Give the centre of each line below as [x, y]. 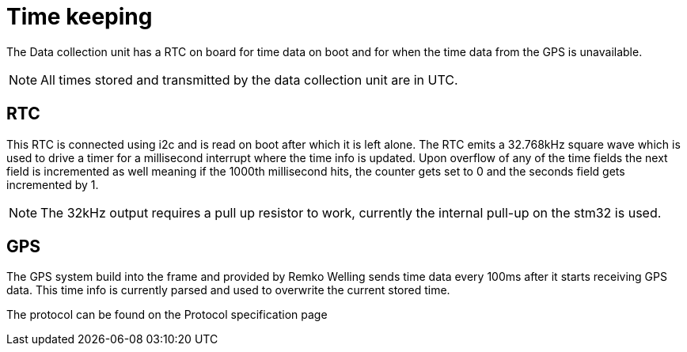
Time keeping [80, 17]
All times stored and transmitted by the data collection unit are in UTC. [249, 79]
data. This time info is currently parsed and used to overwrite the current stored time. [228, 290]
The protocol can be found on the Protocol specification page [167, 315]
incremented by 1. [53, 184]
